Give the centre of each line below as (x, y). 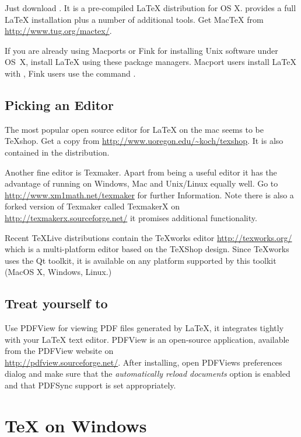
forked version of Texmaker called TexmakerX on (92, 206)
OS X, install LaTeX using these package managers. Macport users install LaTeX (150, 62)
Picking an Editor (59, 104)
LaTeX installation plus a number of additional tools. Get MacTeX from (134, 19)
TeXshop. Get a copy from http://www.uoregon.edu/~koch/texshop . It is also (144, 141)
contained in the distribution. (57, 152)
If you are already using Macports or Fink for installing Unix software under (141, 50)
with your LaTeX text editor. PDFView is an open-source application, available (147, 339)
